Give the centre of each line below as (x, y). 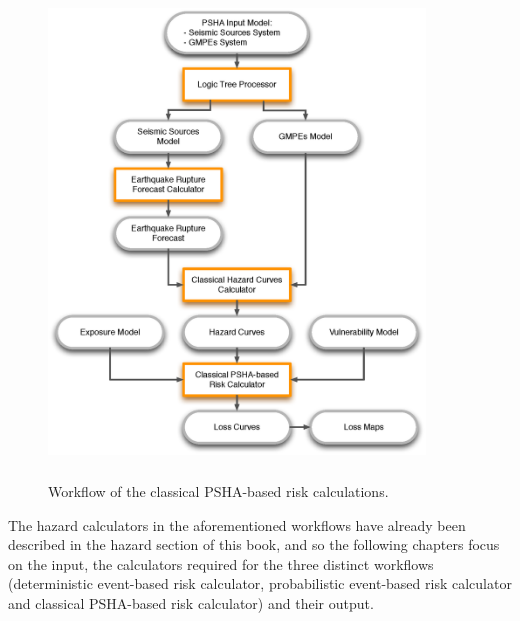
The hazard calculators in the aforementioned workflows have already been (237, 524)
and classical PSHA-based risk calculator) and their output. (191, 602)
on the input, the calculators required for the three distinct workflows (221, 563)
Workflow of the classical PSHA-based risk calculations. (218, 490)
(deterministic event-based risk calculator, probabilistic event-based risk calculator (260, 583)
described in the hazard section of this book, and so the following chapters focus (254, 544)
